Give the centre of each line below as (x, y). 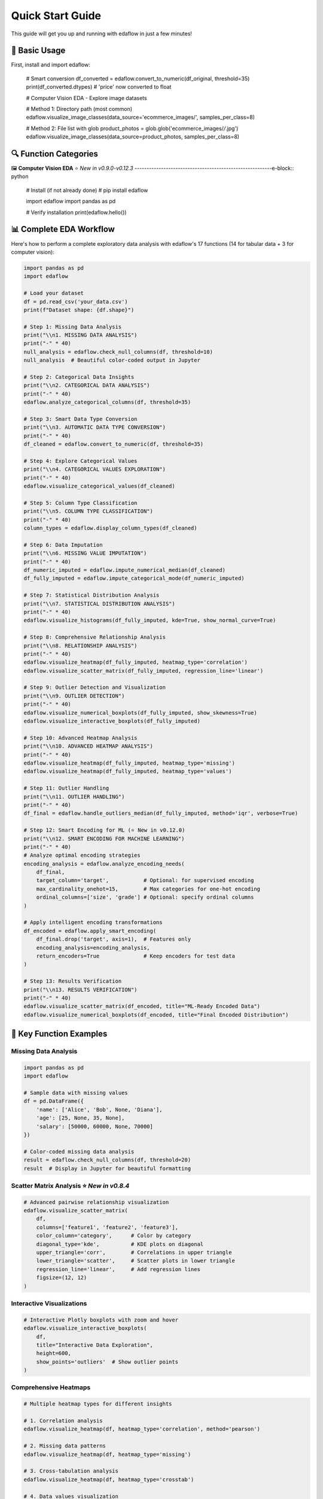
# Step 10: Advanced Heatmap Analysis (80, 738)
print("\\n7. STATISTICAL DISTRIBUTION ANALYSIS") (100, 603)
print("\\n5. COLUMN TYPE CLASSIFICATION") (89, 511)
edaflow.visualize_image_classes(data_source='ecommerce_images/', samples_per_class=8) (141, 118)
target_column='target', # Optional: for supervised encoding (145, 881)
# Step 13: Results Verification (73, 981)
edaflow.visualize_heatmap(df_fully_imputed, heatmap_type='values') (128, 771)
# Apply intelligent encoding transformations (93, 922)
